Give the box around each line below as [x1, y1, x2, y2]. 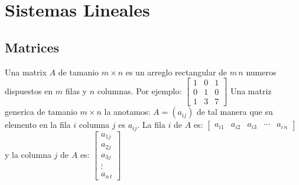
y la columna [5, 148, 51, 160]
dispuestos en [5, 84, 53, 97]
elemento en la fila [5, 118, 71, 131]
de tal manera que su [196, 105, 273, 118]
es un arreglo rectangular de [125, 65, 227, 78]
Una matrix [5, 65, 47, 78]
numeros [246, 65, 277, 78]
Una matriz [230, 84, 272, 97]
